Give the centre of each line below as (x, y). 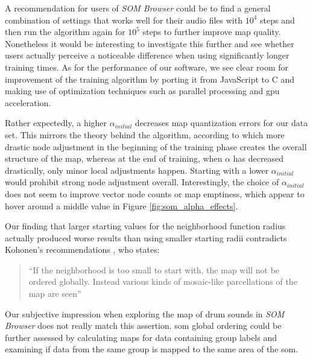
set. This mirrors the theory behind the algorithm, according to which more (145, 134)
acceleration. (28, 102)
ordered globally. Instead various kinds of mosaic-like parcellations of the (163, 281)
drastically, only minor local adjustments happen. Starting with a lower (137, 170)
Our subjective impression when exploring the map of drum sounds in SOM (145, 313)
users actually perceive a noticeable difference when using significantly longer (147, 55)
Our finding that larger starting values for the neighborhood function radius (145, 226)
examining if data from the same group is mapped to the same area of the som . (152, 349)
